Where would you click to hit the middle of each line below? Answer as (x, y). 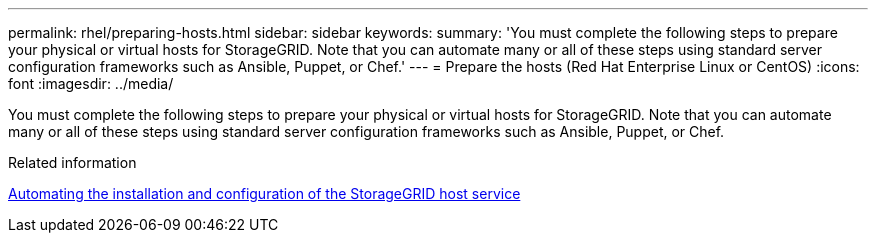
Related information (72, 162)
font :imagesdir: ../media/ (91, 83)
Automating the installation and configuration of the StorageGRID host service (264, 193)
